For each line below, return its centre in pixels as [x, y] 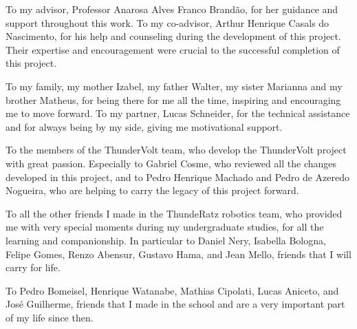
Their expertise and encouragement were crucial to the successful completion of [173, 49]
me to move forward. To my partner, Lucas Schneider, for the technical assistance [178, 113]
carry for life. [33, 267]
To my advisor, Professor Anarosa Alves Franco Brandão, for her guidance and [172, 9]
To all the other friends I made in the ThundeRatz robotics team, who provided [174, 213]
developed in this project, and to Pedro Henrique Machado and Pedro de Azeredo [178, 177]
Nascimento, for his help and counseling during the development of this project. [173, 36]
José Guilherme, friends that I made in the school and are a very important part [175, 304]
